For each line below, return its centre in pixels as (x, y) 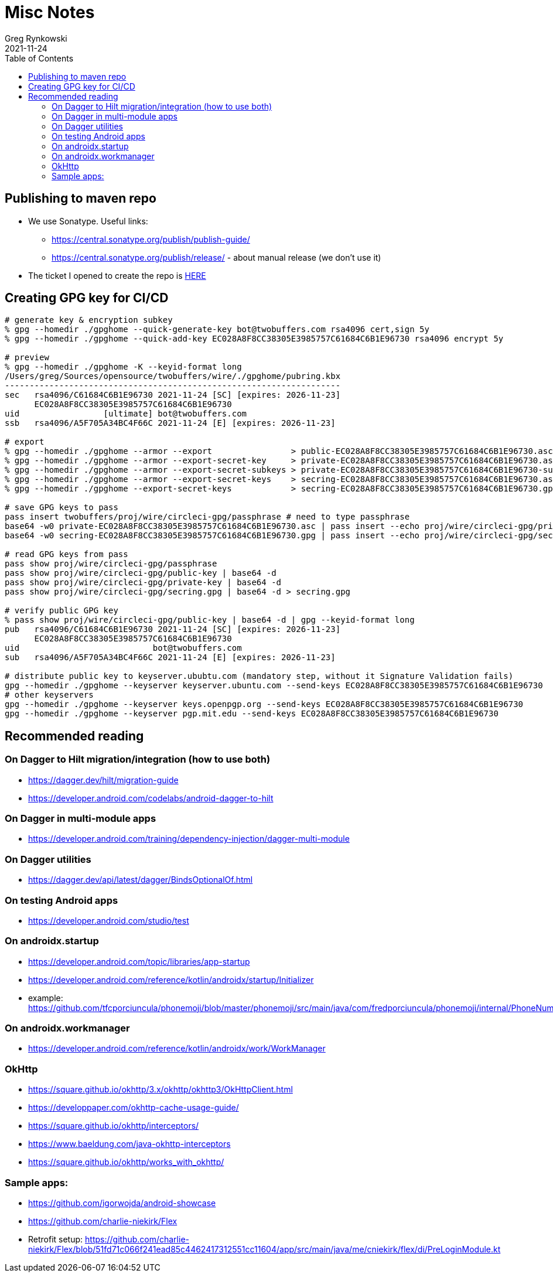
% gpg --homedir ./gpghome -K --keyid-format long (123, 367)
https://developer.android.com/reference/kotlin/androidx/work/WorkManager (177, 1049)
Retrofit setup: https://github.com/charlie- (109, 1239)
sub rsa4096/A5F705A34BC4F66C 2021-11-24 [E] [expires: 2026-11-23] (170, 658)
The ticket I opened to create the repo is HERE (117, 275)
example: (46, 998)
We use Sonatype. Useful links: (88, 221)
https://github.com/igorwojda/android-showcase (122, 1203)
